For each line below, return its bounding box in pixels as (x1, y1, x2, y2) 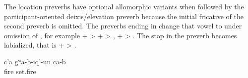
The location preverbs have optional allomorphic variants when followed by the (4, 1, 244, 11)
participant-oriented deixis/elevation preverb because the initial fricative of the (4, 11, 244, 21)
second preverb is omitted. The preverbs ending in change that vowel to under (4, 21, 242, 31)
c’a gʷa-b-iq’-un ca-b (4, 56, 66, 66)
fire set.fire (4, 66, 36, 76)
